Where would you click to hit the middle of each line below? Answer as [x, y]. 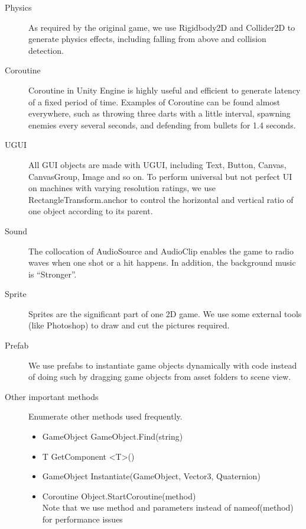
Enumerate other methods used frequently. [105, 416]
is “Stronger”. [53, 274]
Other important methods [52, 396]
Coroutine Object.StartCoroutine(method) [119, 496]
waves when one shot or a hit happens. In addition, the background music [162, 262]
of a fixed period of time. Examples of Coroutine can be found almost [154, 101]
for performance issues [82, 519]
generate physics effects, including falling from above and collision [147, 39]
